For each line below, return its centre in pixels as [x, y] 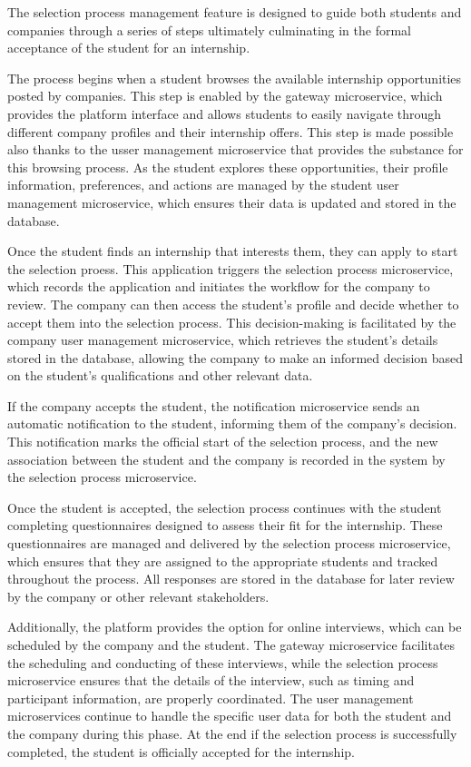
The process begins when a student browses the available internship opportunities [235, 78]
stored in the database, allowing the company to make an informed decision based [235, 357]
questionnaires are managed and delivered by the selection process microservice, [229, 543]
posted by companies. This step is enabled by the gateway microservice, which [225, 96]
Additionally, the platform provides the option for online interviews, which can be [235, 627]
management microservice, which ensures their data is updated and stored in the [232, 202]
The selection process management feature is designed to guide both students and [235, 12]
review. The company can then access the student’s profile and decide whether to [233, 304]
